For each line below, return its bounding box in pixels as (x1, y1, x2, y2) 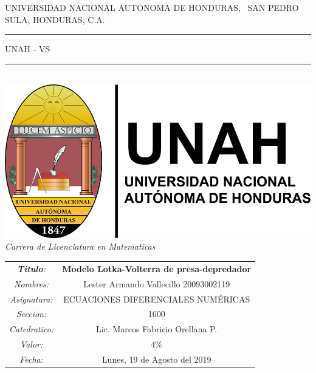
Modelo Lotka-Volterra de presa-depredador (62, 262, 252, 275)
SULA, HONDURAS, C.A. (5, 13, 105, 26)
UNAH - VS (5, 43, 50, 55)
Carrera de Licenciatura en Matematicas (5, 240, 156, 253)
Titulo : (17, 262, 46, 275)
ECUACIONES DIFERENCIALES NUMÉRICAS (63, 292, 250, 305)
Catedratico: (9, 323, 54, 335)
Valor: (19, 338, 43, 351)
